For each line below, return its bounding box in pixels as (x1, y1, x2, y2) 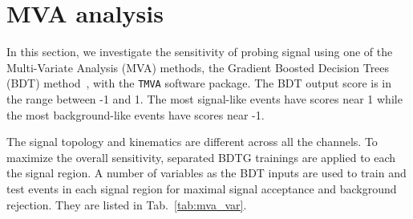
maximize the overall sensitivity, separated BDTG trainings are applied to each (6, 148, 396, 165)
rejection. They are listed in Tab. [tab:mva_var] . (6, 196, 247, 213)
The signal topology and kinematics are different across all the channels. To (6, 133, 378, 150)
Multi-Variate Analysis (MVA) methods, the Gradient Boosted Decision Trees (6, 59, 390, 75)
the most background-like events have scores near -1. (6, 106, 265, 123)
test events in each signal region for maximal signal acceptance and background (6, 180, 397, 197)
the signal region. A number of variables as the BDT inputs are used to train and (6, 164, 407, 181)
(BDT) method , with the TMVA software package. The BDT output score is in (6, 75, 392, 91)
